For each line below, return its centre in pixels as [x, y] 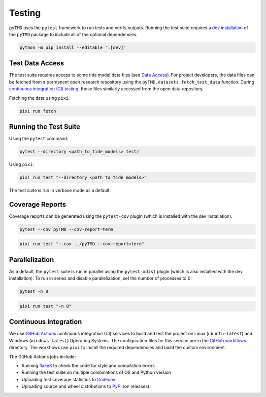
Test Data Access [36, 63]
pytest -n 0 [34, 292]
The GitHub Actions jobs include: [43, 357]
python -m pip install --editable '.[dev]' [73, 47]
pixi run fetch [38, 111]
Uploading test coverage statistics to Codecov [68, 379]
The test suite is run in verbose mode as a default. [60, 191]
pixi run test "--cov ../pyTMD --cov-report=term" [82, 244]
